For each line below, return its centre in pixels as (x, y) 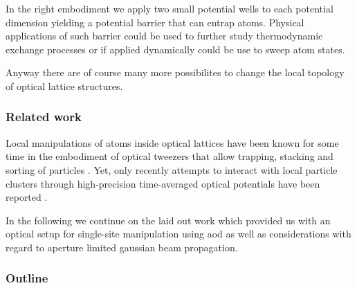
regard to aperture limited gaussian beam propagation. (122, 247)
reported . (27, 197)
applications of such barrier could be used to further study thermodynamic (164, 36)
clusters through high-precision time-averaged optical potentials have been (163, 183)
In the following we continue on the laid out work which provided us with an (168, 220)
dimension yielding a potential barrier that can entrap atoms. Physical (155, 22)
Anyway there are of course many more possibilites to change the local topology (175, 72)
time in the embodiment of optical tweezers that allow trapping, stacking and (170, 156)
